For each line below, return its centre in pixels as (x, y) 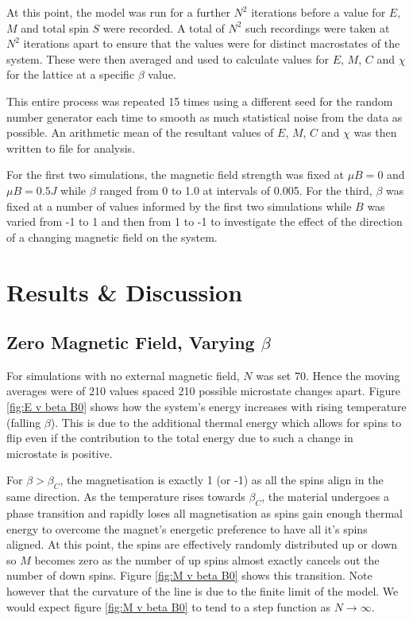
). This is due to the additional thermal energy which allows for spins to (226, 422)
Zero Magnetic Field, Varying (131, 342)
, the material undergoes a (325, 497)
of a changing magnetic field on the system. (112, 237)
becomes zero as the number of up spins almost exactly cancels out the (207, 559)
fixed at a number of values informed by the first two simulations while (179, 206)
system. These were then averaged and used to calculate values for (168, 58)
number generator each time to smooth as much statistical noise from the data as (205, 116)
